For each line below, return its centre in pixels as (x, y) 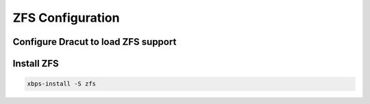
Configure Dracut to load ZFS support (95, 42)
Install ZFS (36, 64)
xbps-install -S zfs (61, 84)
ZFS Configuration (66, 18)
